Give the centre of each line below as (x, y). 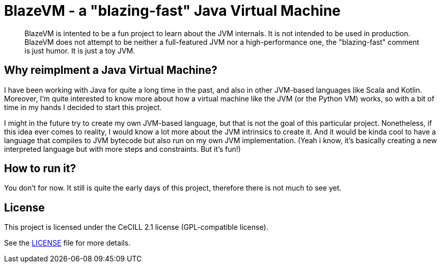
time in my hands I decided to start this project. (83, 107)
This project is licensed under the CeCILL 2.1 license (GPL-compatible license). (136, 227)
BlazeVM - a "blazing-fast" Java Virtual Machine (172, 11)
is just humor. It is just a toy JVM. (80, 50)
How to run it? (40, 169)
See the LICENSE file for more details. (67, 243)
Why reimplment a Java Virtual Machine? (111, 70)
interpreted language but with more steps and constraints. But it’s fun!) (122, 149)
